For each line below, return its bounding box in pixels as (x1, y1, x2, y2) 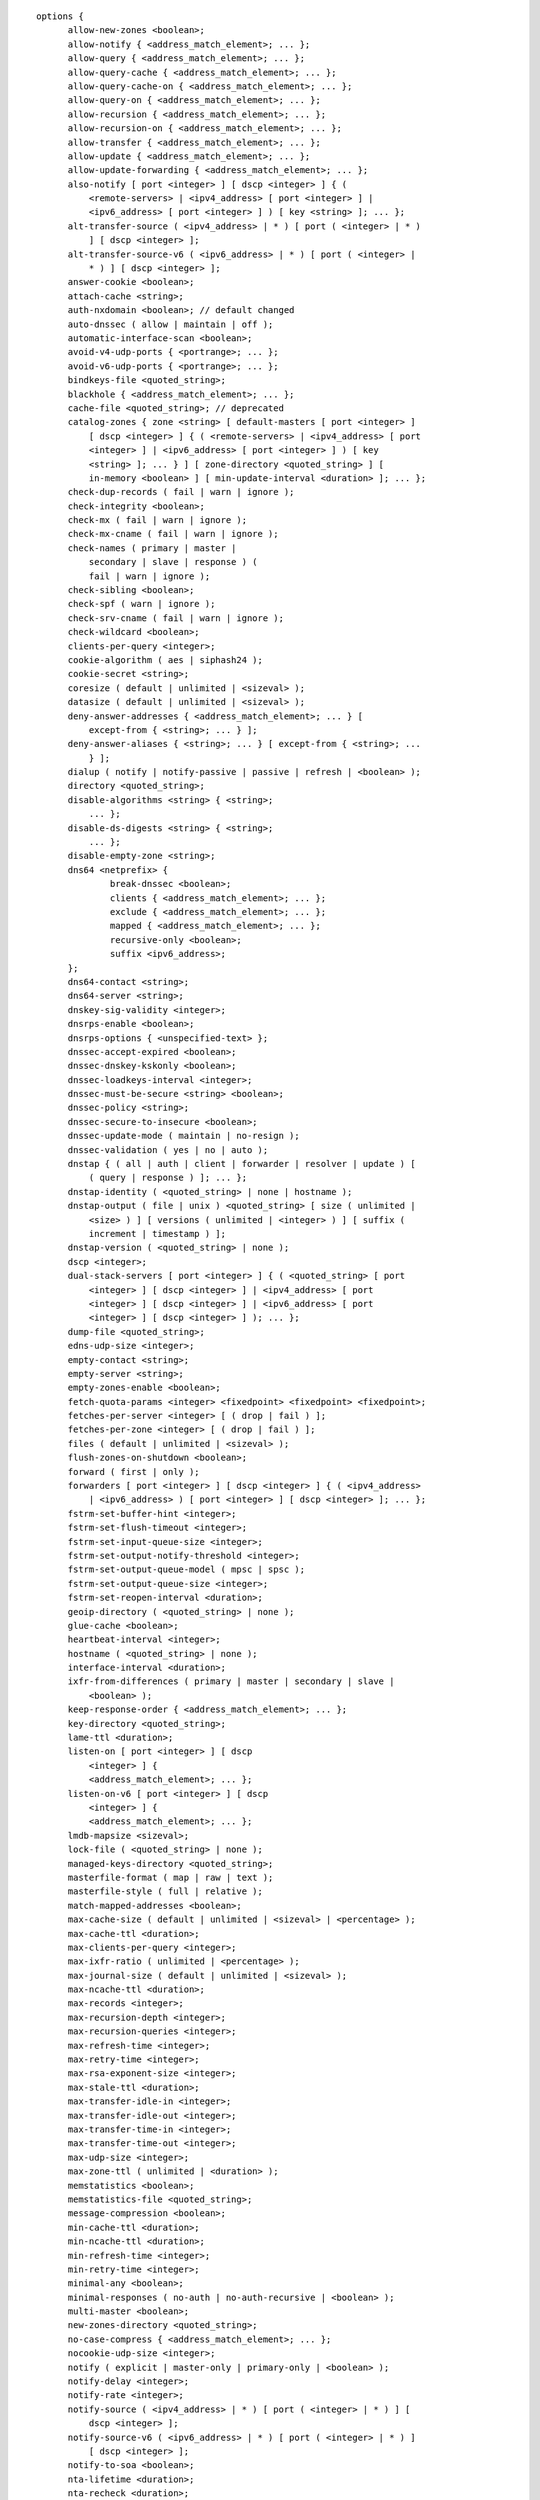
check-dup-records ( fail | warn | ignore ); (67, 486, 295, 498)
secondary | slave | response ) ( (88, 556, 259, 568)
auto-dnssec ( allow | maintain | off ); (67, 318, 274, 330)
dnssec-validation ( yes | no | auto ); (67, 1144, 269, 1155)
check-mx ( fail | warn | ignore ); (67, 515, 248, 526)
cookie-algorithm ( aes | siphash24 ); (67, 654, 264, 665)
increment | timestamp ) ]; (88, 1228, 227, 1239)
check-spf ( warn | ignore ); (67, 598, 216, 610)
